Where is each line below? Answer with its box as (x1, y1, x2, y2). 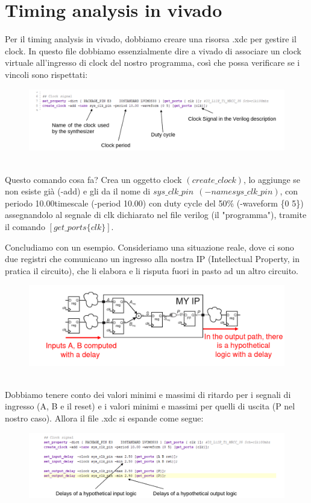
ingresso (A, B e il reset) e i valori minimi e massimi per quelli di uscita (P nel (5, 400, 295, 412)
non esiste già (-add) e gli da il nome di (5, 185, 151, 197)
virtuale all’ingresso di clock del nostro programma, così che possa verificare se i (5, 56, 300, 69)
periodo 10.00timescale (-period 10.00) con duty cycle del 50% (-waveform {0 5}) (5, 196, 304, 209)
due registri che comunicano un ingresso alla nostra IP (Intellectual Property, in (5, 252, 300, 265)
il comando (5, 220, 45, 232)
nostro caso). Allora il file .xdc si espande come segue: (5, 412, 204, 424)
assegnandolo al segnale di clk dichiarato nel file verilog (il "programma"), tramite (5, 208, 307, 221)
